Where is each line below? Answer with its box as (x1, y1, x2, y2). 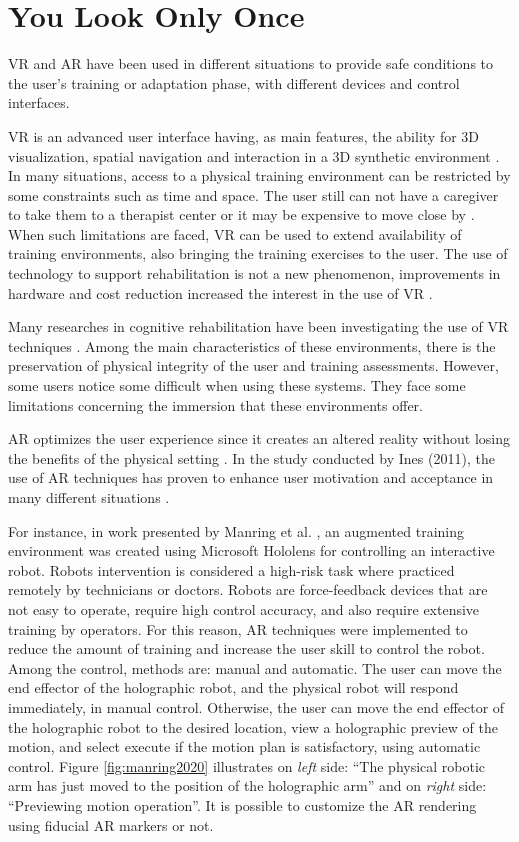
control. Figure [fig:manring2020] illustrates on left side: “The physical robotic (8, 755, 486, 776)
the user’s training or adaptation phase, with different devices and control (8, 72, 460, 93)
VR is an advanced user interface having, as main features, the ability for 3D (8, 125, 480, 146)
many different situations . (8, 487, 170, 507)
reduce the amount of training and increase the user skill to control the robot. (8, 638, 485, 659)
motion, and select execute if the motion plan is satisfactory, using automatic (8, 736, 481, 757)
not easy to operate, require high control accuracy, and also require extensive (8, 598, 480, 619)
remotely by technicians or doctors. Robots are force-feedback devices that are (8, 579, 488, 600)
